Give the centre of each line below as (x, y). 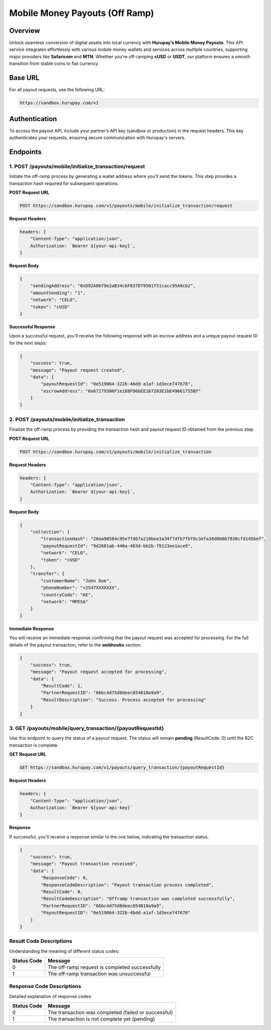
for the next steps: (28, 343)
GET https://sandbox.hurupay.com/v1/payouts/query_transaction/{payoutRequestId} (122, 768)
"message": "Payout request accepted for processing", (98, 672)
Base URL (24, 78)
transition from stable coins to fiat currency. (54, 64)
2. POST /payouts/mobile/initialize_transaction (67, 419)
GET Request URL (28, 754)
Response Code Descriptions (45, 986)
